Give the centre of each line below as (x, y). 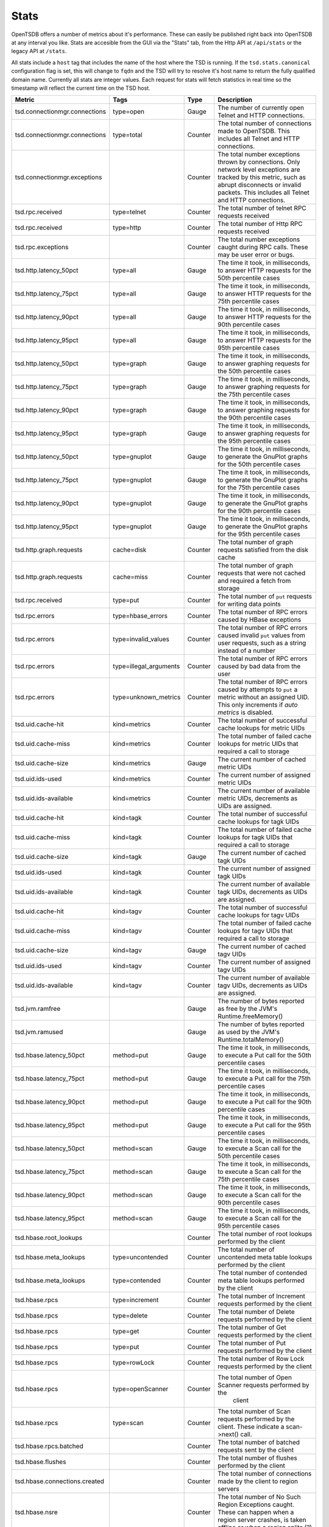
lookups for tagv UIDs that (255, 931)
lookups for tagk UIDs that (255, 837)
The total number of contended (262, 1273)
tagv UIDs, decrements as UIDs (262, 985)
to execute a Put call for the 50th (264, 1055)
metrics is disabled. (245, 713)
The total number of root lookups (265, 1234)
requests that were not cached (261, 573)
